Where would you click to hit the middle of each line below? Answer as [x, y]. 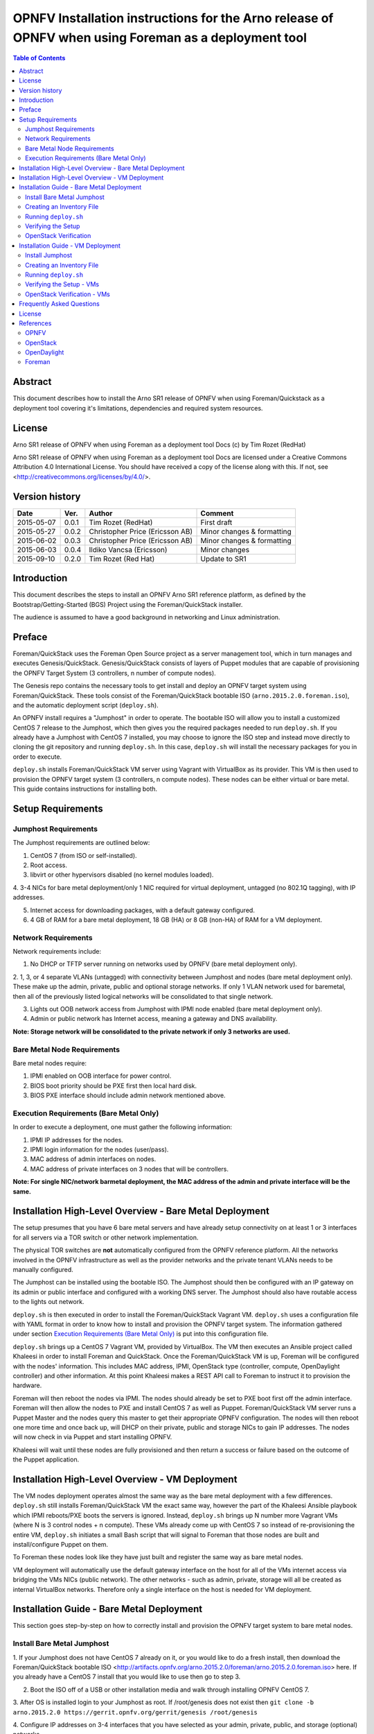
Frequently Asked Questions [59, 304]
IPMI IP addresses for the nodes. [77, 1140]
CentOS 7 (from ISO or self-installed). [84, 855]
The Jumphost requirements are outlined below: [81, 843]
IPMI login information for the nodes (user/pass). [99, 1150]
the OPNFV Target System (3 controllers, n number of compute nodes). [114, 673]
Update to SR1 [223, 558]
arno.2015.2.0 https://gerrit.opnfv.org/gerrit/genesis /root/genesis [135, 1712]
